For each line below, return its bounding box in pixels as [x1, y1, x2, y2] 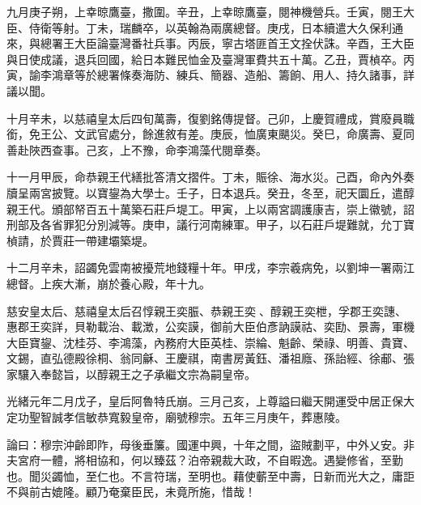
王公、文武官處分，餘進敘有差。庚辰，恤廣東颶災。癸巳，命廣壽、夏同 [40, 125, 415, 142]
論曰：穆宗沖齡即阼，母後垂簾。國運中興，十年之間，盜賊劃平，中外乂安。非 [6, 435, 415, 452]
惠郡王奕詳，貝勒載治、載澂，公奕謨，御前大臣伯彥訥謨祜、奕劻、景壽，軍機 [6, 318, 415, 335]
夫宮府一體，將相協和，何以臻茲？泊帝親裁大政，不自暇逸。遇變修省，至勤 [6, 452, 403, 469]
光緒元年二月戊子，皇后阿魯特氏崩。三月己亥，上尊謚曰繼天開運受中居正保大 [6, 393, 415, 410]
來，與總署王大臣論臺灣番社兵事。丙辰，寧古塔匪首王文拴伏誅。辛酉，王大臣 [6, 35, 415, 52]
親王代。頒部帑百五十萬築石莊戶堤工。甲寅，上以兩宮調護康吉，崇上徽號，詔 [6, 200, 415, 217]
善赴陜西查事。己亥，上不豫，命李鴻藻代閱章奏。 [6, 141, 267, 158]
